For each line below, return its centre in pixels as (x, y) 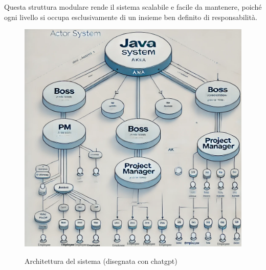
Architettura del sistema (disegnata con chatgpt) (101, 261)
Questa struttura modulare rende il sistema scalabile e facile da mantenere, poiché (133, 7)
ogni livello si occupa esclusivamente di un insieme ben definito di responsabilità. (131, 17)
